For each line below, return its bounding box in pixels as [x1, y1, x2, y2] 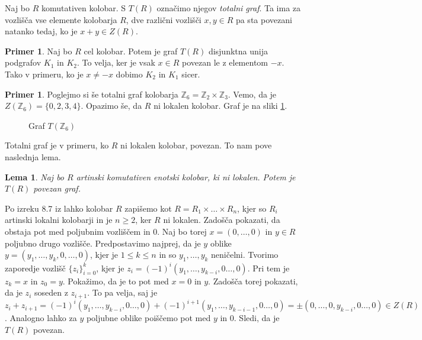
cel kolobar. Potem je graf [84, 44, 178, 57]
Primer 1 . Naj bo [5, 44, 72, 57]
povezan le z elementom [181, 56, 268, 69]
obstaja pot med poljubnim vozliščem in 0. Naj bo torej [5, 225, 207, 237]
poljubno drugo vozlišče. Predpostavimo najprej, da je [5, 237, 201, 249]
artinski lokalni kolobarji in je [5, 213, 113, 226]
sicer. [181, 67, 200, 80]
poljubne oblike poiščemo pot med [86, 312, 211, 324]
